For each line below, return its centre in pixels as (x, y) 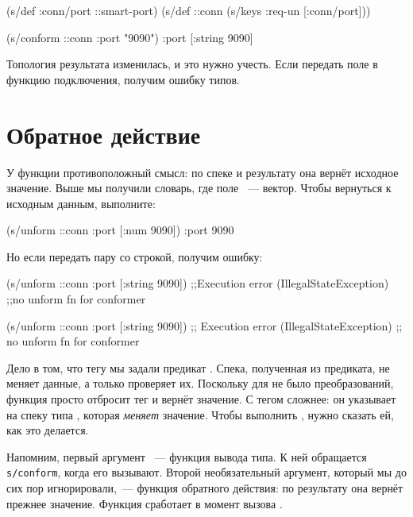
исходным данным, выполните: (81, 203)
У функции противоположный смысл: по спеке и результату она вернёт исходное (203, 172)
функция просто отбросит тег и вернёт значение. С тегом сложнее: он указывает (201, 399)
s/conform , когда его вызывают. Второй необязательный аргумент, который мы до (206, 472)
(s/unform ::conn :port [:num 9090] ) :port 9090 (120, 230)
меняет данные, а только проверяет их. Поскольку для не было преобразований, (200, 383)
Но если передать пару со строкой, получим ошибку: (135, 256)
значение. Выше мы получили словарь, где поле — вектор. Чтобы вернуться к (199, 188)
